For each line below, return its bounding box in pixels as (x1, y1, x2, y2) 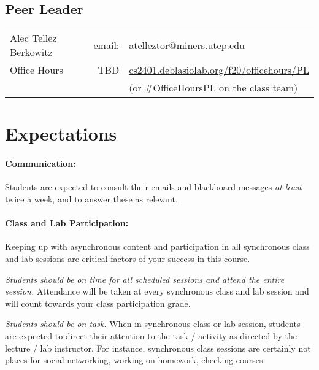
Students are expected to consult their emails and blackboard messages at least (5, 180, 302, 193)
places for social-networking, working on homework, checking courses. (5, 353, 266, 366)
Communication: (5, 157, 76, 170)
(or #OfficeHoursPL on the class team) (129, 80, 298, 95)
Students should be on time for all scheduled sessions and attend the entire (5, 272, 285, 285)
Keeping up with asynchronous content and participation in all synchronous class (5, 240, 310, 253)
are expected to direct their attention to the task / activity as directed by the (5, 329, 297, 342)
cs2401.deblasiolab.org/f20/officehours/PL (129, 63, 309, 77)
